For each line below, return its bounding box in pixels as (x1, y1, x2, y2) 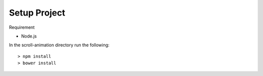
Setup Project (9, 7, 66, 18)
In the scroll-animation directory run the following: (9, 42, 110, 48)
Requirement (9, 24, 35, 30)
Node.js (21, 33, 37, 39)
